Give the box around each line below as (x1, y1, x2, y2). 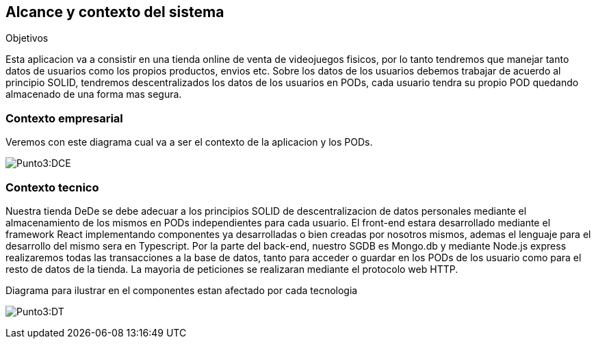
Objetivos (5, 32, 49, 44)
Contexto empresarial (5, 111, 123, 125)
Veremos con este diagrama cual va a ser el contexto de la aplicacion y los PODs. (5, 136, 373, 148)
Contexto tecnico (5, 180, 99, 194)
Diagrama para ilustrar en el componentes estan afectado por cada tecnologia (5, 284, 358, 296)
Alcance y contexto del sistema (5, 3, 224, 21)
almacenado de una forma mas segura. (5, 88, 182, 101)
